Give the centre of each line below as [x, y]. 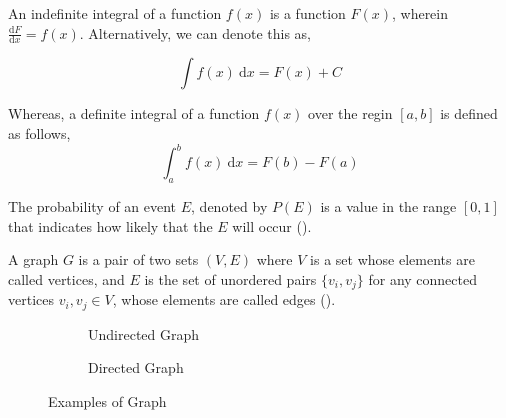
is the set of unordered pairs [230, 278]
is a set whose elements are [392, 259]
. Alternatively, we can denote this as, [195, 32]
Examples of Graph [107, 400]
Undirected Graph [144, 333]
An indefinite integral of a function [115, 13]
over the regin [350, 113]
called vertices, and [66, 278]
